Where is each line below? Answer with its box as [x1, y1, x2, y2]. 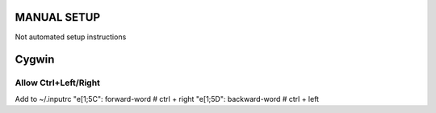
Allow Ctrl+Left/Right [15, 77, 101, 88]
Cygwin [15, 53, 55, 67]
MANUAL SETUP [15, 10, 101, 24]
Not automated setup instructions [15, 32, 127, 42]
